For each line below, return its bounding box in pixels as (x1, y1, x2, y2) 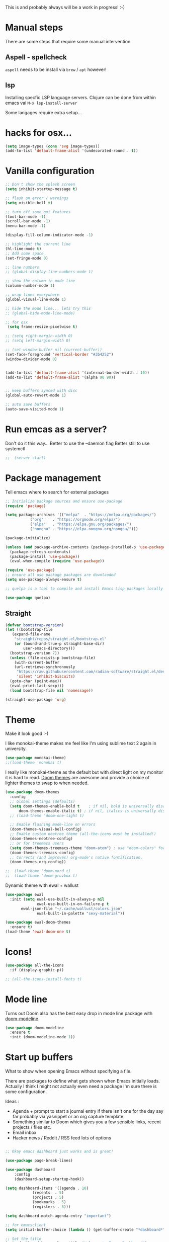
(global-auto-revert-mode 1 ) (5, 393, 66, 398)
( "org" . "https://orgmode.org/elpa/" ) (30, 517, 121, 522)
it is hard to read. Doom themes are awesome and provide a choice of (5, 775, 150, 781)
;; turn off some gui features (5, 209, 71, 214)
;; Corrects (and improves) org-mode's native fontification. (10, 855, 143, 860)
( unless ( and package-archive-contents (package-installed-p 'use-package (5, 544, 165, 550)
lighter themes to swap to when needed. (5, 780, 89, 786)
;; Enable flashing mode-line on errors (10, 822, 96, 827)
